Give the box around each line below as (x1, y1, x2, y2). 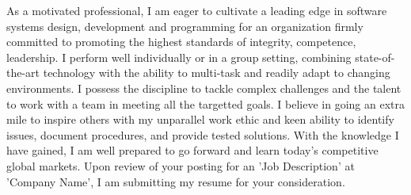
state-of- (355, 48, 395, 65)
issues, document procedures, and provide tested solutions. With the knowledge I (6, 126, 399, 143)
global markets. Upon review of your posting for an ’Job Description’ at (6, 157, 355, 174)
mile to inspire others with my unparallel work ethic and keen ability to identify (6, 111, 394, 128)
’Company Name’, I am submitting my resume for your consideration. (6, 173, 345, 189)
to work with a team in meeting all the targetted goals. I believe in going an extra (6, 95, 405, 112)
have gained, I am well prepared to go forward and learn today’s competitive (6, 142, 379, 159)
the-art (6, 64, 40, 81)
